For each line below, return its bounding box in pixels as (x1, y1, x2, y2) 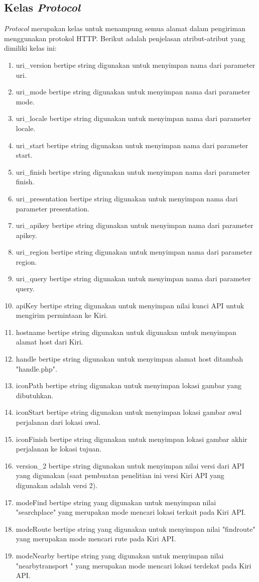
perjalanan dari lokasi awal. (16, 417, 101, 427)
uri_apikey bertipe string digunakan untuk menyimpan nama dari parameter (16, 220, 253, 230)
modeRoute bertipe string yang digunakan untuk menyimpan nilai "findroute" (16, 523, 255, 534)
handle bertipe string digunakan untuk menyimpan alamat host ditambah (16, 354, 243, 364)
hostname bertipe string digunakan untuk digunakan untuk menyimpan (16, 326, 236, 337)
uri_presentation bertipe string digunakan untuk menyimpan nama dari (16, 193, 238, 203)
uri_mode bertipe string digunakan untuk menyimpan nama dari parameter (16, 86, 250, 97)
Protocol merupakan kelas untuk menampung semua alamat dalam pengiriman (4, 23, 245, 34)
